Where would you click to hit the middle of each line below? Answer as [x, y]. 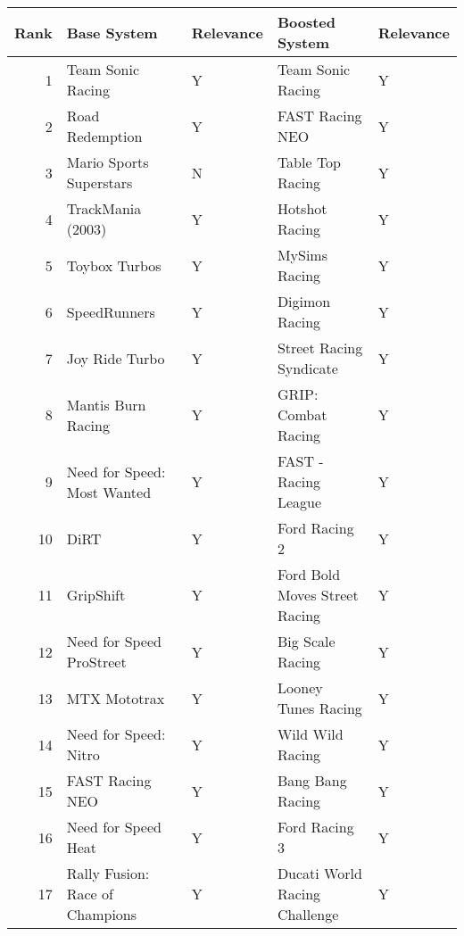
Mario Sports [108, 162]
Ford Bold [309, 574]
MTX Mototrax [116, 698]
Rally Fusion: [108, 873]
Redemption [104, 136]
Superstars [99, 182]
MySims [302, 255]
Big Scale [306, 641]
